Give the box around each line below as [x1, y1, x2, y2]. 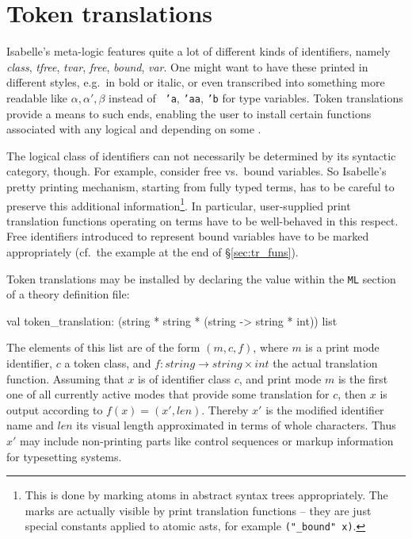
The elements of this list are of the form [6, 339, 200, 356]
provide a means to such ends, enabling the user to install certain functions [6, 105, 372, 121]
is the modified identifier [265, 401, 384, 418]
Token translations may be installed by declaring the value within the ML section [6, 270, 396, 287]
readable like [6, 89, 68, 106]
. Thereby [201, 401, 249, 418]
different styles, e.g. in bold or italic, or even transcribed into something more [6, 74, 385, 90]
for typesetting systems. [6, 448, 122, 464]
